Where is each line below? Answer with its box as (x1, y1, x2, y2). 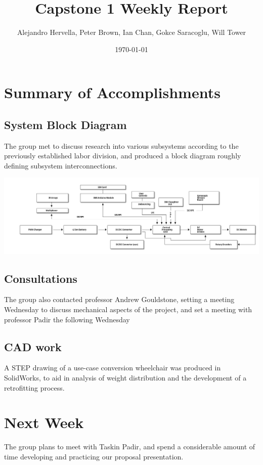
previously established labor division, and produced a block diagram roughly (4, 150, 241, 161)
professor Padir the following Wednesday (4, 314, 130, 324)
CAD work (4, 339, 62, 354)
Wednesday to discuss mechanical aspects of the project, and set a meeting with (4, 304, 252, 314)
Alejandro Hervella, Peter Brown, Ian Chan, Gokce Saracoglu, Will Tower (17, 27, 246, 37)
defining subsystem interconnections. (4, 160, 117, 171)
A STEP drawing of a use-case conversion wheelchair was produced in (4, 362, 221, 373)
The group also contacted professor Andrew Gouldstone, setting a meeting (4, 294, 235, 305)
